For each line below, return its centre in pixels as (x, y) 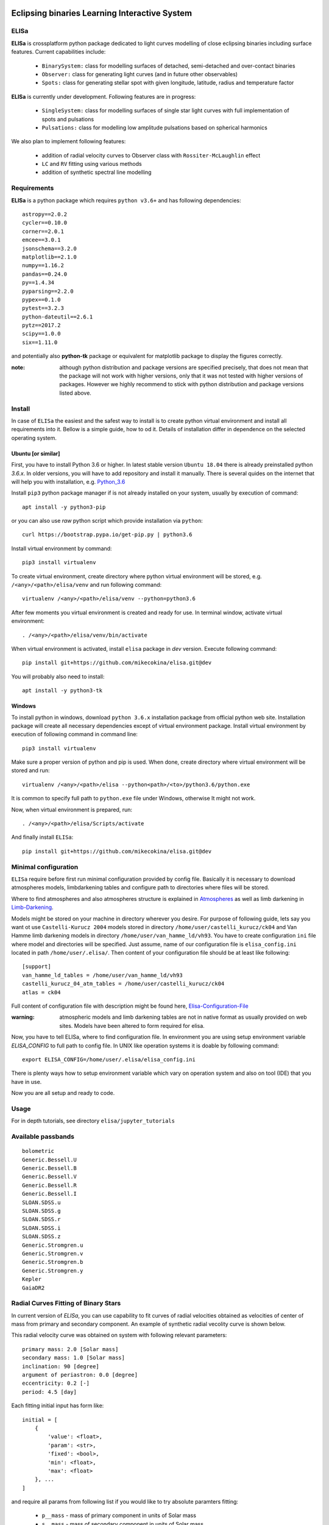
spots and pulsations (68, 119)
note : (18, 367)
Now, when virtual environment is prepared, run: (72, 809)
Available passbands (43, 1136)
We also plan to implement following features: (69, 142)
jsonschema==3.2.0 (50, 248)
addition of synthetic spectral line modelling (97, 172)
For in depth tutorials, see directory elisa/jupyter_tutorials (93, 1121)
